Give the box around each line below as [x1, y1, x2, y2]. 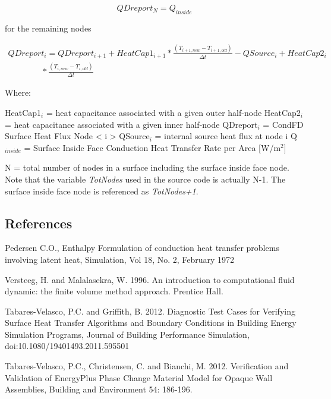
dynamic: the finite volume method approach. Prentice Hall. [5, 285, 223, 297]
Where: [5, 86, 31, 99]
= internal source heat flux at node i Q [155, 130, 297, 142]
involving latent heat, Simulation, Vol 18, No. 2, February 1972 [5, 253, 235, 265]
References [5, 213, 72, 232]
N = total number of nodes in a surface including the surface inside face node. [5, 161, 289, 174]
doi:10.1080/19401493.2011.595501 [5, 340, 130, 352]
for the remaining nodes [5, 21, 92, 34]
